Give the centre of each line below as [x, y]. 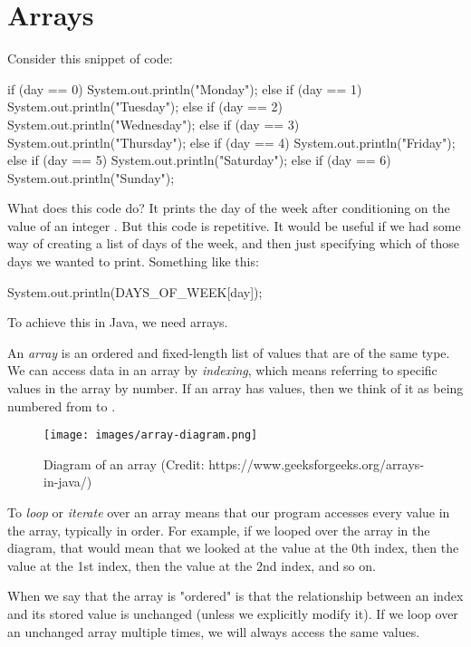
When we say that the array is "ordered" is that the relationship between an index [235, 596]
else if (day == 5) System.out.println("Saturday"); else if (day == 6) [199, 160]
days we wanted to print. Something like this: [133, 261]
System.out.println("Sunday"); [91, 177]
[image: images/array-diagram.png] [151, 435]
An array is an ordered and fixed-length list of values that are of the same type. [229, 352]
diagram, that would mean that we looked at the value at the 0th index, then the [233, 548]
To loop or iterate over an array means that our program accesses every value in [229, 512]
